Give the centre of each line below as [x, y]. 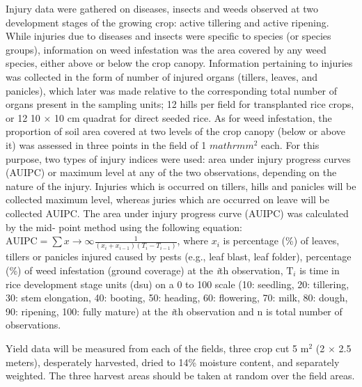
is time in [320, 270]
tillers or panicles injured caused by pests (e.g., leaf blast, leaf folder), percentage [179, 256]
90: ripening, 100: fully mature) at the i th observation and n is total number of [174, 311]
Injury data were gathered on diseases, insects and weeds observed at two [162, 8]
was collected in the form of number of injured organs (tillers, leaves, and [162, 76]
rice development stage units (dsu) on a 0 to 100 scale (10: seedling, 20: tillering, [178, 284]
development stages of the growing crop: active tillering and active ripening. [167, 22]
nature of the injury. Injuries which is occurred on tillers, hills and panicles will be [181, 185]
